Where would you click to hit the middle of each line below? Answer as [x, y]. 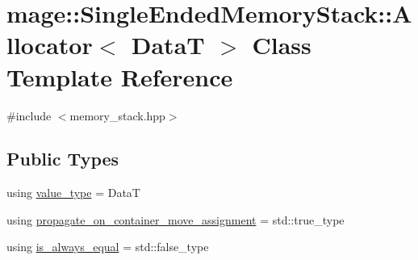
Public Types [63, 159]
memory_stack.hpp [117, 115]
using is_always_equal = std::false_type [108, 247]
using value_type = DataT [73, 193]
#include [29, 115]
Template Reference [120, 76]
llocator [50, 45]
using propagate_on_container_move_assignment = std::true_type [176, 219]
